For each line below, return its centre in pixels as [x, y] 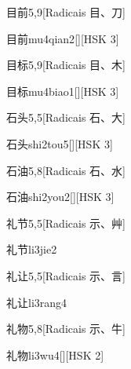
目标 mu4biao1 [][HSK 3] [63, 91]
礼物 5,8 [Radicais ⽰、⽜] [66, 329]
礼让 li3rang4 [37, 302]
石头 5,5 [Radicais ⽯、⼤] [66, 117]
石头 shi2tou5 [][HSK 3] [60, 143]
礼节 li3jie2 [32, 249]
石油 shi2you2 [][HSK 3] [60, 197]
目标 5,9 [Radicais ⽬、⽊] [66, 65]
